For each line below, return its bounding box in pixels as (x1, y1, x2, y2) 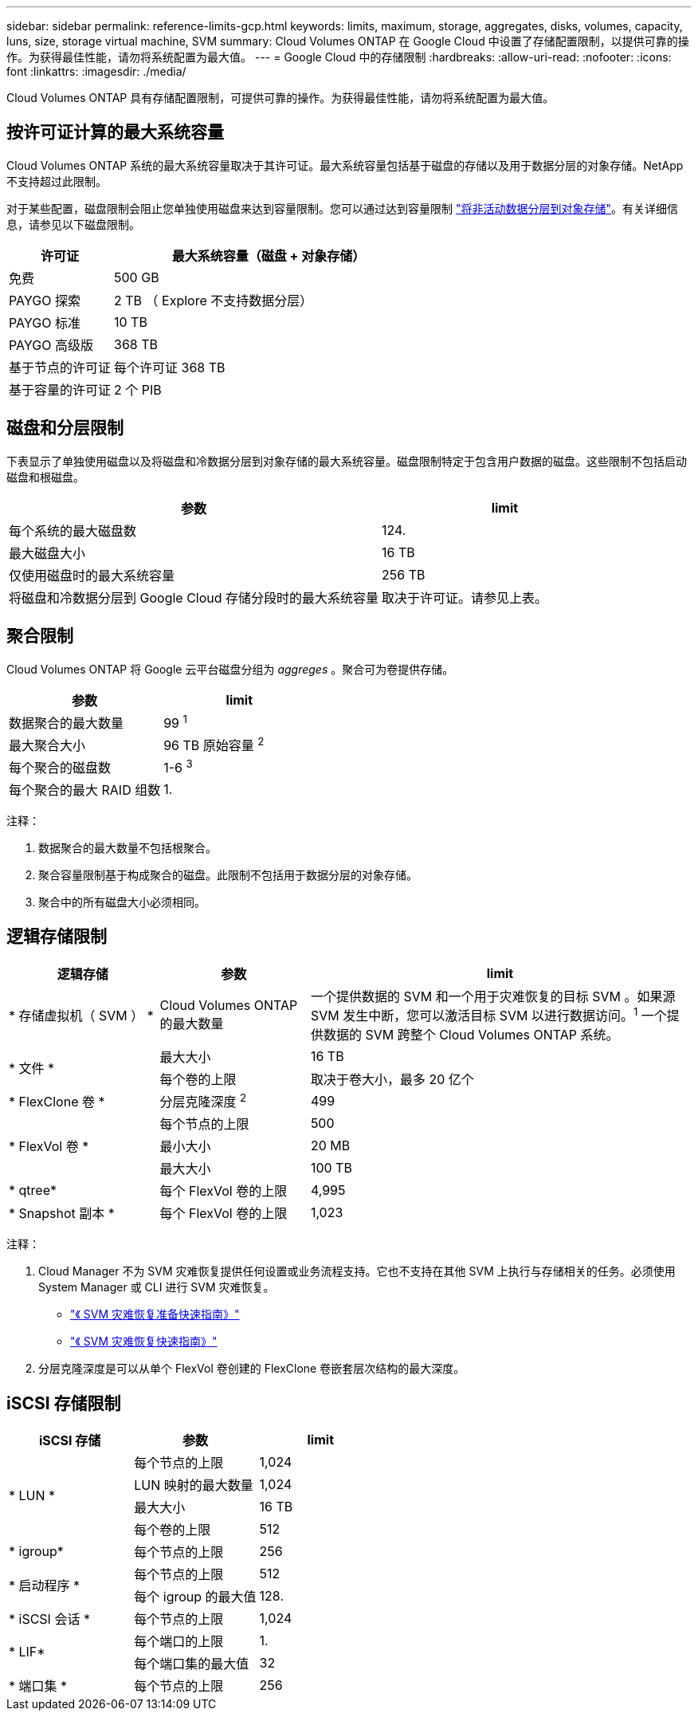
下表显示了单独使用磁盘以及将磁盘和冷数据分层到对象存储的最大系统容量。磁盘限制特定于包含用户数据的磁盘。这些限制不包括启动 (6, 454, 687, 468)
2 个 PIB (114, 381, 162, 398)
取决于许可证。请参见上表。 (382, 589, 548, 606)
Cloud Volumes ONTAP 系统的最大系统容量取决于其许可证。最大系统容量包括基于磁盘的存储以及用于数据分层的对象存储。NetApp (6, 158, 684, 172)
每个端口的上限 (134, 1633, 224, 1650)
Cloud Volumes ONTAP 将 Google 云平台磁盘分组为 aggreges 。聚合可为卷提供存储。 (6, 662, 454, 676)
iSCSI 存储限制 (6, 1393, 121, 1413)
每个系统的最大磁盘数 (9, 522, 137, 539)
